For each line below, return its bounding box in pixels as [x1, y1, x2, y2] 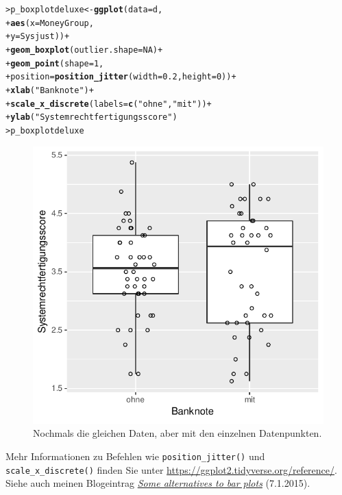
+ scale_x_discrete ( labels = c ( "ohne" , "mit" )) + [5, 99, 212, 109]
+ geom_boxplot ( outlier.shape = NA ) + [5, 45, 163, 55]
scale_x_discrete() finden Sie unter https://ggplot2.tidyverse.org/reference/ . [5, 462, 337, 477]
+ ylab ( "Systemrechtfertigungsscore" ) [5, 112, 178, 123]
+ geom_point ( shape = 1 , [5, 58, 104, 68]
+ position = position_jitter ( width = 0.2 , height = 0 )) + [5, 72, 236, 82]
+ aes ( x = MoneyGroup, [5, 18, 94, 28]
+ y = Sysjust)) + [5, 31, 70, 42]
